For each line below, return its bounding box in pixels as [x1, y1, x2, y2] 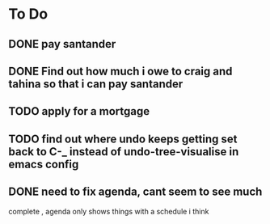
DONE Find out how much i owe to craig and [8, 64, 233, 78]
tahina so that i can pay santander [8, 77, 184, 91]
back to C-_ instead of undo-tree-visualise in [8, 145, 239, 158]
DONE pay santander [8, 37, 116, 51]
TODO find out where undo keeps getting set [8, 132, 238, 146]
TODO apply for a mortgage [8, 104, 150, 118]
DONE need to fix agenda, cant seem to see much [8, 185, 263, 199]
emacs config [8, 157, 79, 171]
